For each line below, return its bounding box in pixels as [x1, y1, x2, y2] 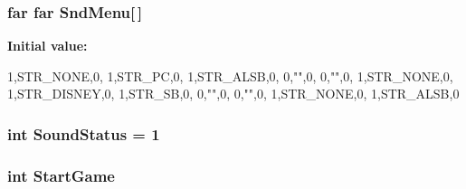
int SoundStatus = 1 [7, 122, 160, 145]
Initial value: [7, 36, 88, 55]
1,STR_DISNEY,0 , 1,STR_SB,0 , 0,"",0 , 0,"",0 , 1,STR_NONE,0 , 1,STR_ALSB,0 [7, 84, 460, 103]
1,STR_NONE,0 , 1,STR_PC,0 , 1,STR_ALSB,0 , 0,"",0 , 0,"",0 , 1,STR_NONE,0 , [7, 66, 453, 85]
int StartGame [7, 164, 115, 186]
